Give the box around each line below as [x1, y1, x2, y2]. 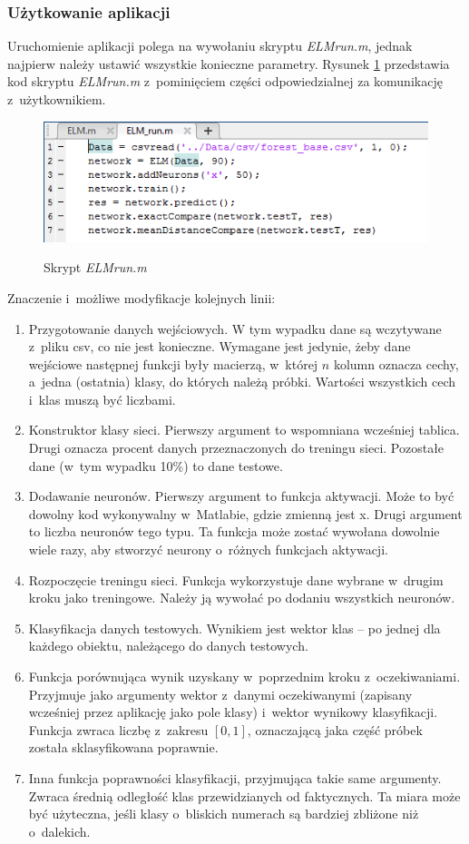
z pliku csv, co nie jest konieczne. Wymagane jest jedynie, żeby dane [28, 337, 411, 356]
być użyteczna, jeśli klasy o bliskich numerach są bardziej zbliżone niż [28, 804, 419, 823]
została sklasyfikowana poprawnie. [28, 738, 219, 757]
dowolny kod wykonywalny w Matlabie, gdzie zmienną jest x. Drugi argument [28, 504, 463, 523]
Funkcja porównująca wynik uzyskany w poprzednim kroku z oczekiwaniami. [28, 667, 461, 685]
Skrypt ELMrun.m [44, 258, 147, 277]
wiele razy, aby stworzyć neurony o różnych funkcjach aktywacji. [28, 540, 388, 559]
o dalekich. [28, 821, 91, 840]
